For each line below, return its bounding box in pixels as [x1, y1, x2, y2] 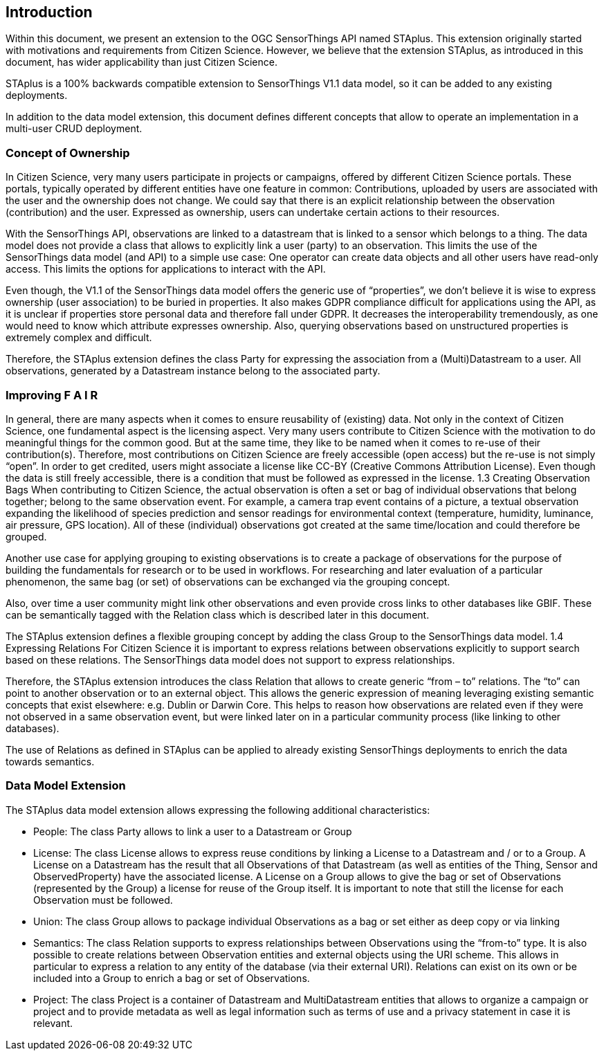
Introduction [6, 3, 93, 21]
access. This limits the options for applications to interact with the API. [6, 263, 326, 275]
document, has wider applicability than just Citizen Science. [6, 56, 277, 69]
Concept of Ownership [6, 145, 130, 160]
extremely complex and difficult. [6, 331, 152, 344]
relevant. [33, 1017, 73, 1029]
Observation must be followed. [33, 893, 173, 906]
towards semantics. [6, 755, 95, 767]
